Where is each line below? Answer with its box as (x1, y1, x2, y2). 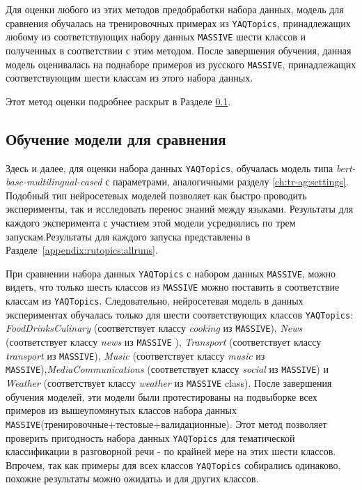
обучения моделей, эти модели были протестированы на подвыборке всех (6, 389, 317, 404)
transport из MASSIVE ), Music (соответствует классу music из (6, 348, 265, 362)
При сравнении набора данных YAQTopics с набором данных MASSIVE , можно (6, 266, 336, 280)
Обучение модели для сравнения (6, 128, 226, 149)
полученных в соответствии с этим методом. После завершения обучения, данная (6, 43, 352, 57)
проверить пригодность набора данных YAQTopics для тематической (6, 430, 295, 445)
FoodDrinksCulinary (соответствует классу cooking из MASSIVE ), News (6, 321, 303, 335)
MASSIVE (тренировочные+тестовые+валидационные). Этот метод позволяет (6, 416, 327, 431)
